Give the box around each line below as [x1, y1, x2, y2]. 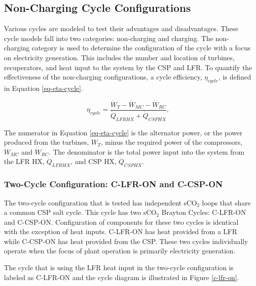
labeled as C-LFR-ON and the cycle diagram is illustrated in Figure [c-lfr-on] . [4, 272, 239, 282]
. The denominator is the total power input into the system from [48, 146, 245, 157]
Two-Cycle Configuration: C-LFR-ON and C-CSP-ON [4, 178, 223, 190]
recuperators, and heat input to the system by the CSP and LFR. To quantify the [4, 62, 252, 72]
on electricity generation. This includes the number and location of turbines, [4, 52, 235, 62]
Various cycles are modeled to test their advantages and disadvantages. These [4, 23, 239, 34]
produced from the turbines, [4, 137, 89, 147]
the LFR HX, [4, 156, 44, 166]
